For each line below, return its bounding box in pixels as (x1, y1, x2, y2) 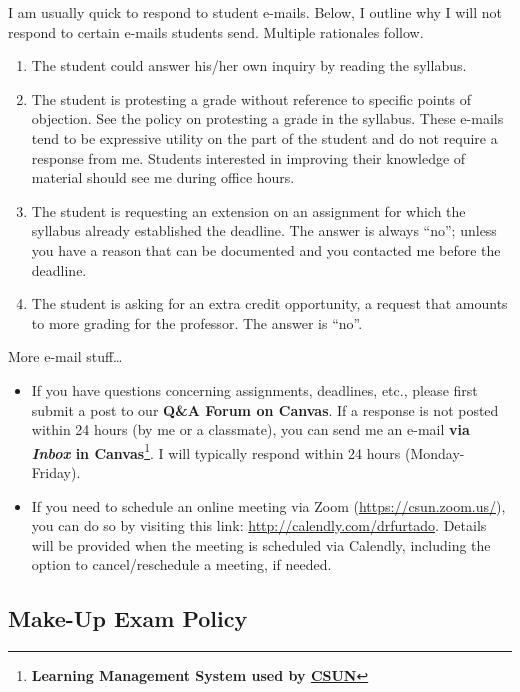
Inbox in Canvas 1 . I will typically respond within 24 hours (31, 439, 401, 463)
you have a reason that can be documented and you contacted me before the (31, 239, 501, 260)
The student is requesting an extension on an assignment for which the (31, 200, 466, 221)
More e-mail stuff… (8, 346, 123, 367)
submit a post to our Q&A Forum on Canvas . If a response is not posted (31, 399, 499, 420)
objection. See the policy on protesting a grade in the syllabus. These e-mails (31, 108, 504, 129)
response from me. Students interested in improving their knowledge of (31, 147, 466, 168)
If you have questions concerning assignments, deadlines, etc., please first (31, 379, 478, 400)
